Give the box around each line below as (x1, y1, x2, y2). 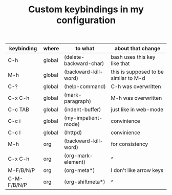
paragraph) (63, 98, 91, 105)
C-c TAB (8, 106, 29, 113)
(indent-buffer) (63, 106, 101, 113)
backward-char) (63, 60, 104, 67)
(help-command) (63, 83, 106, 90)
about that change (114, 45, 161, 52)
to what (75, 45, 95, 52)
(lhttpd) (63, 129, 82, 136)
